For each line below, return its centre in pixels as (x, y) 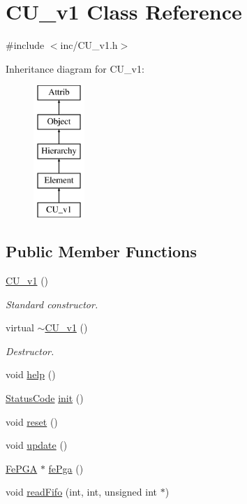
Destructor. (30, 351)
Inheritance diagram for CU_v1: (75, 68)
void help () (31, 374)
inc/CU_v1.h (89, 45)
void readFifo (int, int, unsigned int (81, 492)
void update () (37, 445)
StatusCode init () (45, 398)
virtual (20, 327)
